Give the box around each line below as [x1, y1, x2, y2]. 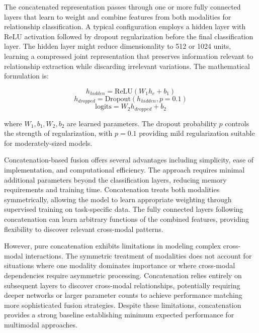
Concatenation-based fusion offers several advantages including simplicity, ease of [4, 154, 254, 165]
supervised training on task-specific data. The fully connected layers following [4, 204, 243, 214]
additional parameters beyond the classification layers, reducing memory [4, 174, 227, 185]
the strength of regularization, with [4, 128, 113, 138]
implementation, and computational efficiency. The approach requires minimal [4, 164, 245, 175]
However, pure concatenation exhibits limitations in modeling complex [4, 240, 221, 251]
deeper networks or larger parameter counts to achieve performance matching [4, 290, 242, 300]
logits [95, 103, 112, 111]
